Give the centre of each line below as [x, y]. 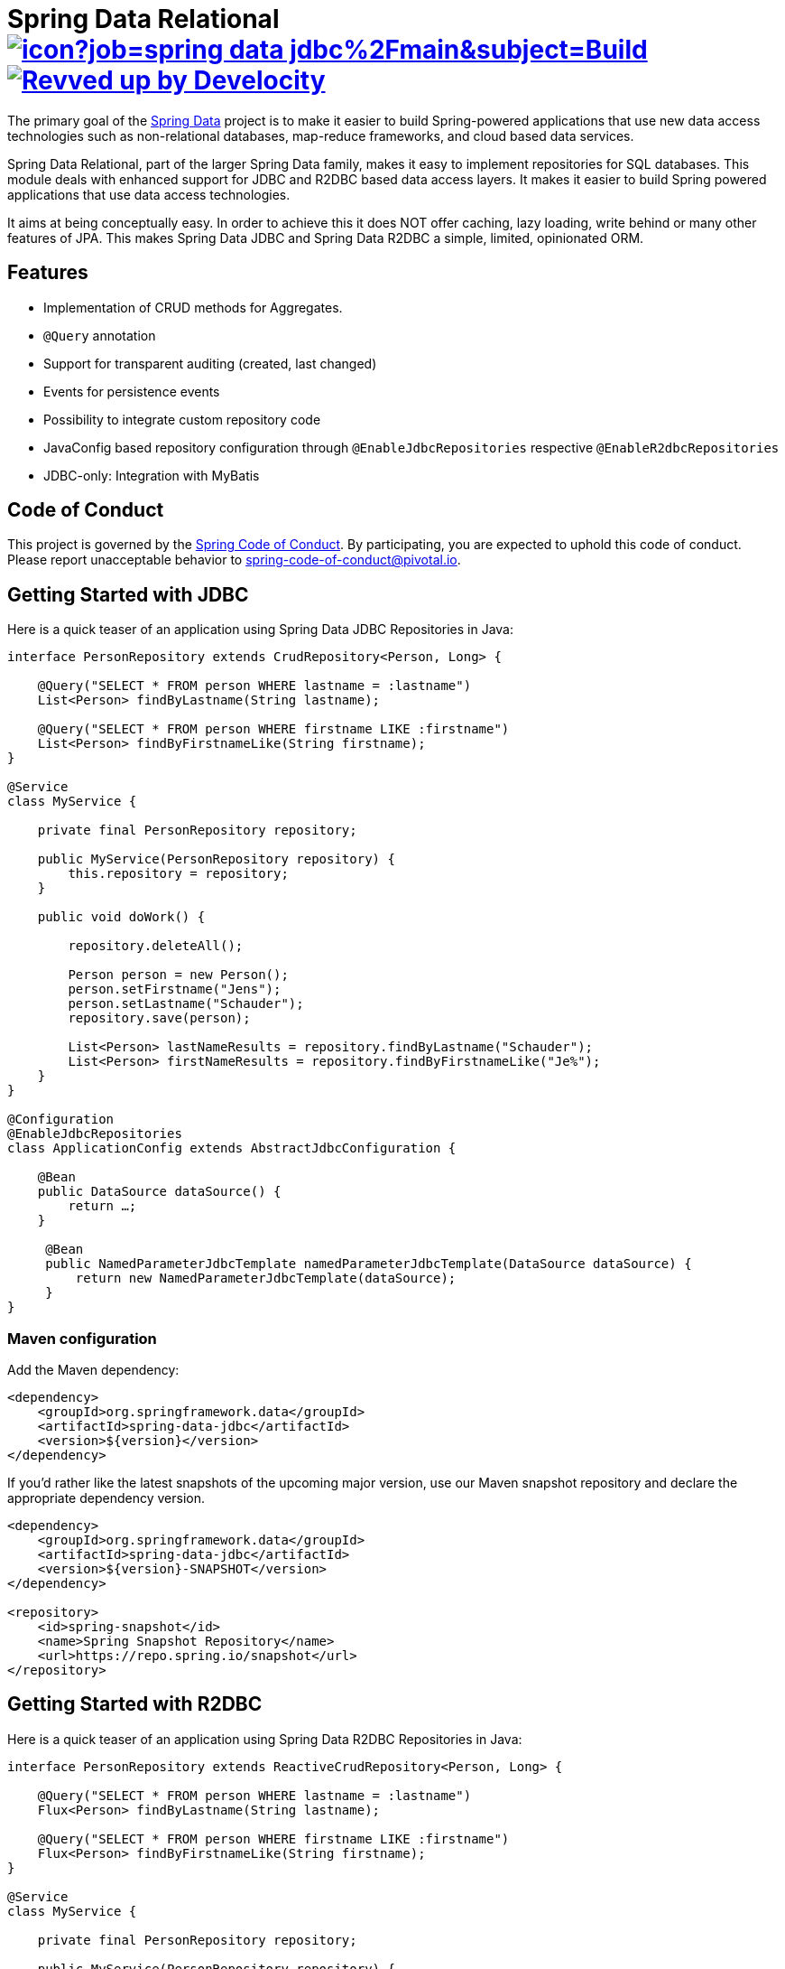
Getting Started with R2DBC [135, 1704]
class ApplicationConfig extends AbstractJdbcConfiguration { [232, 1148]
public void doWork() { [121, 917]
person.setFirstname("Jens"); [175, 989]
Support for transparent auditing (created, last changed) [210, 363]
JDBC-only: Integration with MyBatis [152, 475]
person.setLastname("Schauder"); [186, 1004]
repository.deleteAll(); [156, 946]
